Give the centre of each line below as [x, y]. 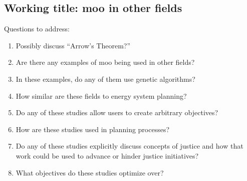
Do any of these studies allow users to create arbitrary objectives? [117, 112]
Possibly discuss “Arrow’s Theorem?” [73, 45]
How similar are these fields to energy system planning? [101, 95]
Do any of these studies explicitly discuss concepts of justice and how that [130, 146]
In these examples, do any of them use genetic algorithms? [105, 79]
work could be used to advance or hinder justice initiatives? [107, 155]
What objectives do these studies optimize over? [90, 172]
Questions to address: [37, 29]
